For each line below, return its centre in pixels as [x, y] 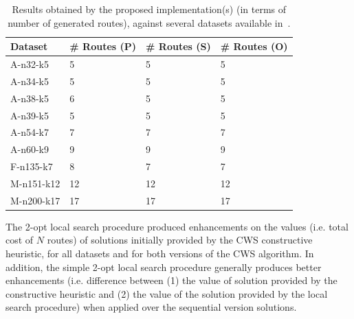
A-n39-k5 [30, 115]
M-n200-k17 [35, 200]
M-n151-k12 [35, 183]
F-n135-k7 [32, 166]
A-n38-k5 [30, 98]
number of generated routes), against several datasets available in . [149, 22]
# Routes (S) [178, 46]
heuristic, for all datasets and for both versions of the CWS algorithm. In [160, 253]
